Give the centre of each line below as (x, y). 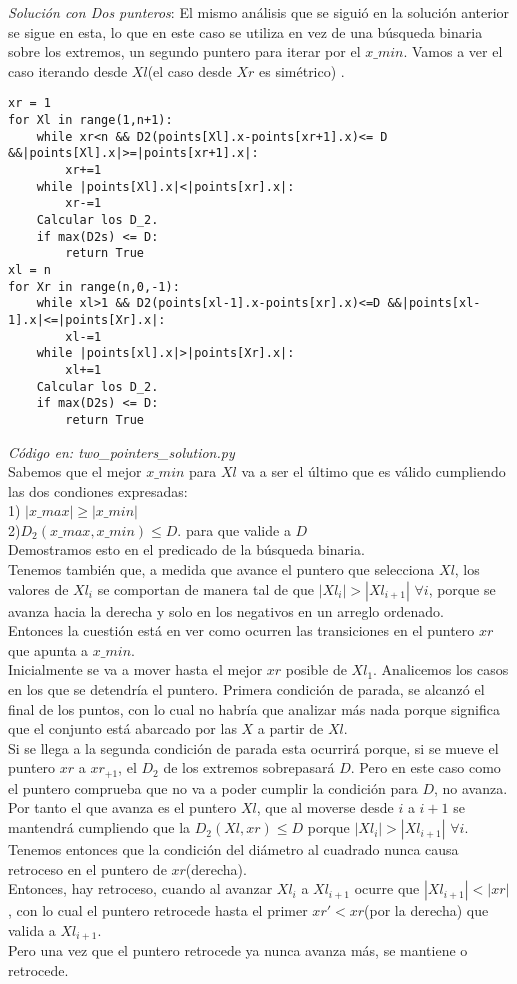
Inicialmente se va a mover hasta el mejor (135, 669)
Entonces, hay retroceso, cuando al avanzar (140, 888)
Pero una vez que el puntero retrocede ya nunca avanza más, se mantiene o (238, 950)
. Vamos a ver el (453, 51)
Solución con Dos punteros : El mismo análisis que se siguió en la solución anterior (259, 12)
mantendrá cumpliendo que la (99, 827)
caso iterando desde (68, 70)
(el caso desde (189, 70)
